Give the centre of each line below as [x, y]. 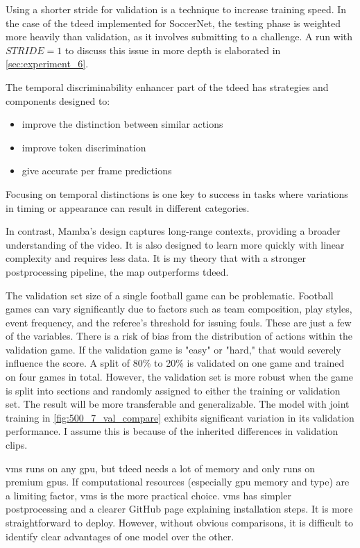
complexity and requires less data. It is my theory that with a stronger [156, 258]
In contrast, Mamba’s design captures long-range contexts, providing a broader [173, 231]
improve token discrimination [84, 147]
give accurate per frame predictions [97, 171]
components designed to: [58, 100]
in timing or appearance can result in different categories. [128, 207]
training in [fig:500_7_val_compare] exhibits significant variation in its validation [180, 417]
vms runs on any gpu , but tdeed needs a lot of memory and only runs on [161, 468]
